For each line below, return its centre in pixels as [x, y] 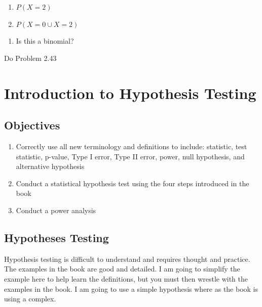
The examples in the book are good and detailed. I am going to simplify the [122, 269]
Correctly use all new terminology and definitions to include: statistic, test [132, 146]
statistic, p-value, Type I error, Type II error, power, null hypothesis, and [130, 156]
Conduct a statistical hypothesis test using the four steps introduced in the [133, 183]
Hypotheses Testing [57, 237]
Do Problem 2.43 [30, 58]
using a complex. [30, 299]
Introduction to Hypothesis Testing [130, 93]
